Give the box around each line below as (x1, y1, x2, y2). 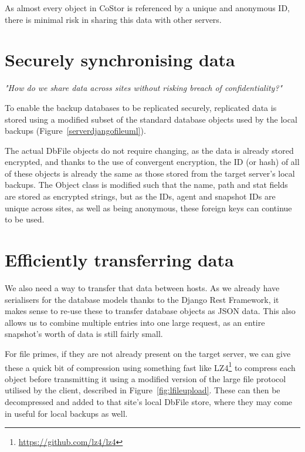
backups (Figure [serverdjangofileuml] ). (5, 124, 146, 137)
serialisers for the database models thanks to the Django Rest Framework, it (5, 293, 279, 305)
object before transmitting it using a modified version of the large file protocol (5, 372, 286, 384)
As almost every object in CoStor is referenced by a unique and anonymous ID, (5, 2, 290, 14)
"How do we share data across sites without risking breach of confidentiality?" (5, 82, 283, 94)
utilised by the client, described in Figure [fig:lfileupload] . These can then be (5, 384, 280, 396)
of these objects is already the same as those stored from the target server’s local (5, 167, 295, 179)
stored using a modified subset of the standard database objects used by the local (5, 113, 297, 125)
